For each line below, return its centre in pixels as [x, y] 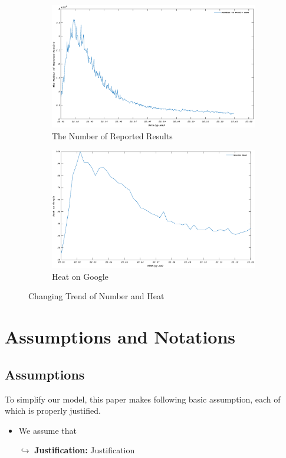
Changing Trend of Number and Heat [96, 296]
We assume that [47, 430]
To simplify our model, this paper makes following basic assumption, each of [143, 399]
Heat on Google [80, 276]
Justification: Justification [85, 450]
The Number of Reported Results [112, 135]
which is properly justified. [53, 410]
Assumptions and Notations [120, 337]
